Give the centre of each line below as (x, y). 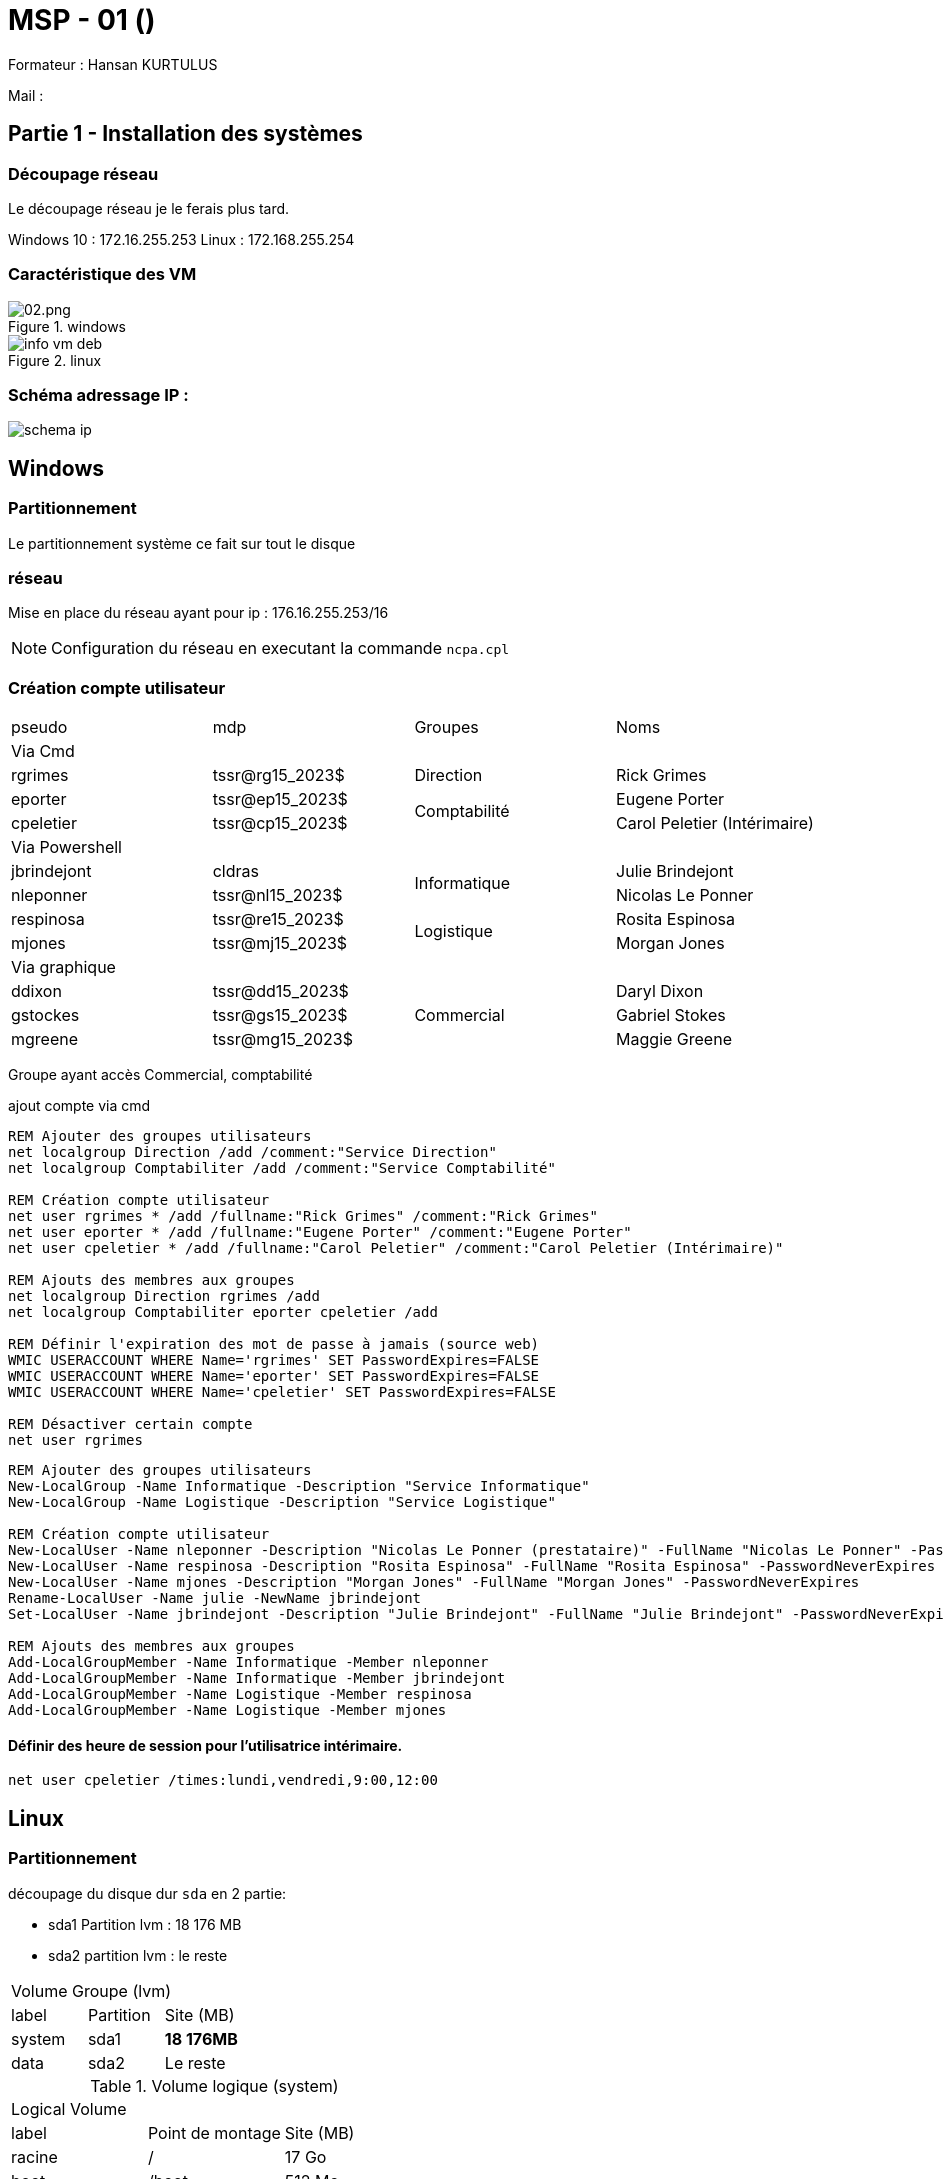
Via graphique (63, 967)
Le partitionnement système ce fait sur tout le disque (182, 543)
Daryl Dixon (660, 991)
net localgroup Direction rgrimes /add (164, 1296)
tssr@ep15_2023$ (280, 799)
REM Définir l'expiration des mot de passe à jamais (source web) (274, 1344)
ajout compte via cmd (79, 1106)
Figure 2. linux (55, 360)
